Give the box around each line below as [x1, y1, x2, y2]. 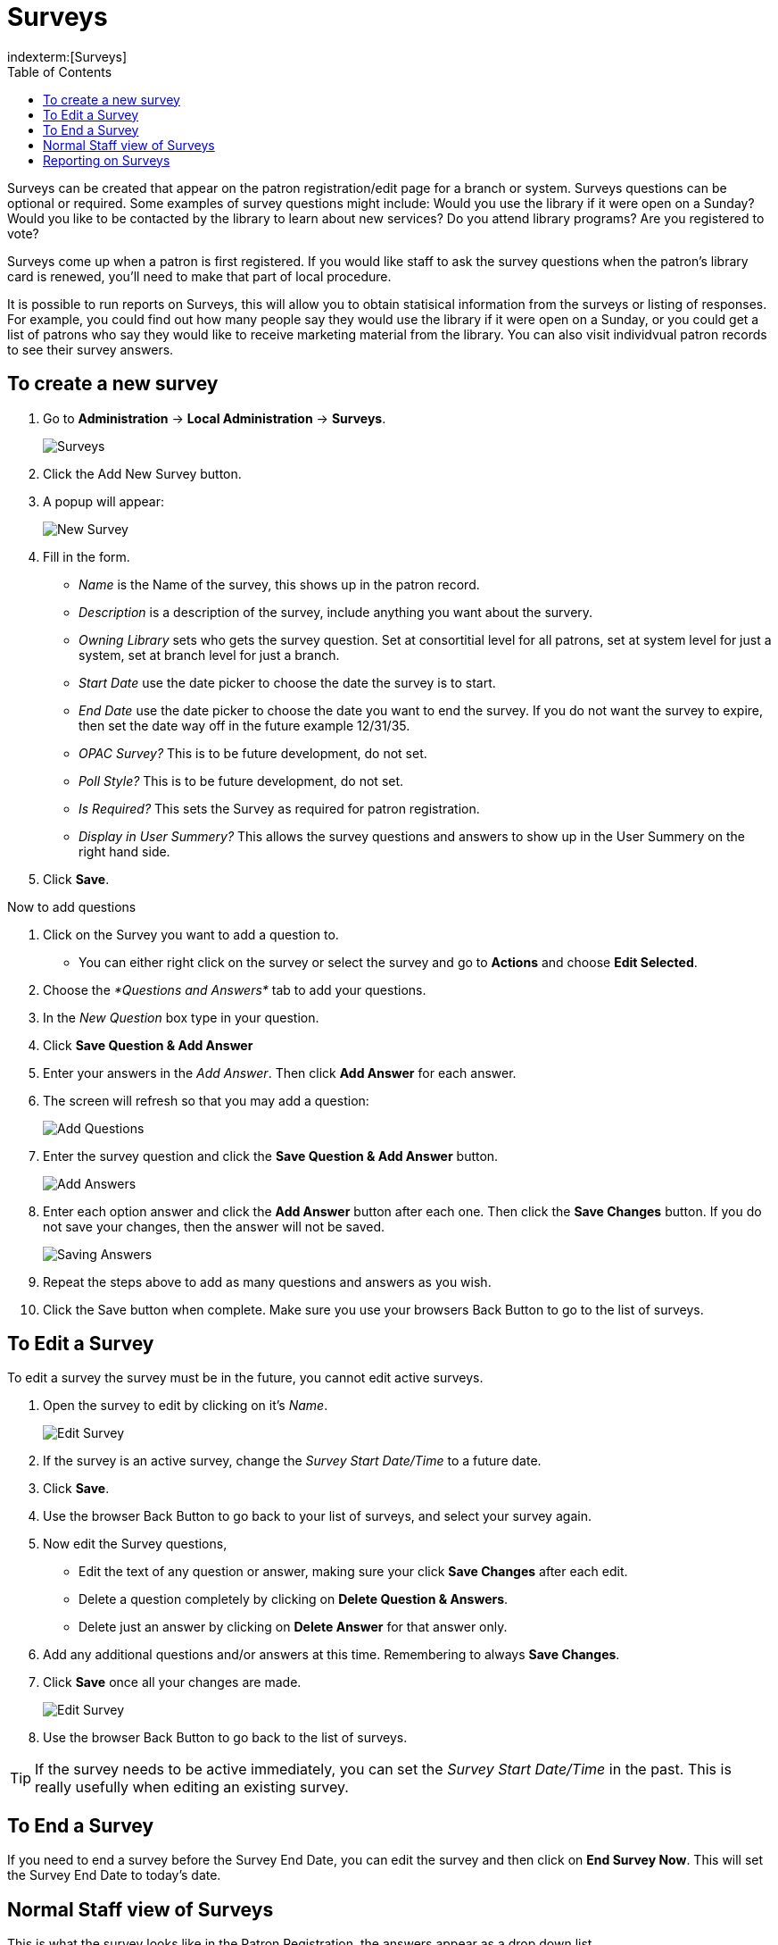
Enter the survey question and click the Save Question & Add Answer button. [43, 1148, 499, 1164]
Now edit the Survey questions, [43, 1536, 228, 1552]
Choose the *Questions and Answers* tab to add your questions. [43, 981, 426, 998]
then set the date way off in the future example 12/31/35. [79, 717, 410, 733]
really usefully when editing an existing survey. [35, 1778, 349, 1797]
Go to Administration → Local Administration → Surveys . [43, 410, 386, 426]
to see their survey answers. [7, 341, 174, 357]
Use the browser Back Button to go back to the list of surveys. [43, 1730, 408, 1746]
